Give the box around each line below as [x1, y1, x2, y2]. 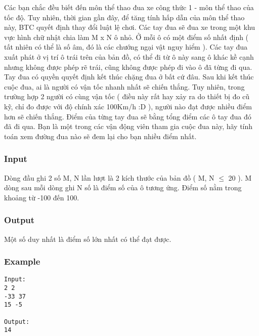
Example [4, 255, 40, 268]
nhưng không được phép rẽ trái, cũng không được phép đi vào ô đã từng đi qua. [4, 61, 252, 72]
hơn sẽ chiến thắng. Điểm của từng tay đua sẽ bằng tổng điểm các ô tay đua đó [4, 111, 251, 121]
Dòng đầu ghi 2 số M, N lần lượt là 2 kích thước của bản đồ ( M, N [4, 172, 214, 183]
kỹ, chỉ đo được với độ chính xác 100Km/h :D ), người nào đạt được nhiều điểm [4, 101, 252, 111]
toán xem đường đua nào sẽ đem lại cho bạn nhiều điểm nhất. [4, 131, 197, 141]
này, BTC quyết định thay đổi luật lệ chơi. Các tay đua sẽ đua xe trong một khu [4, 22, 255, 32]
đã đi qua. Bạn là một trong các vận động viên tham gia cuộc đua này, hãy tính [4, 121, 253, 132]
